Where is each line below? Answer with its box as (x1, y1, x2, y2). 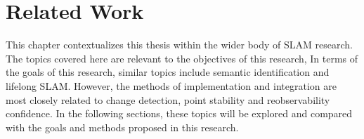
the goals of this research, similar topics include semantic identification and (6, 65, 330, 79)
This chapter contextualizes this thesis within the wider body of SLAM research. (6, 37, 353, 52)
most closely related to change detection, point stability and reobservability (6, 92, 330, 107)
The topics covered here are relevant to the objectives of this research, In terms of (6, 51, 358, 65)
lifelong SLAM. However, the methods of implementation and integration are (6, 78, 337, 93)
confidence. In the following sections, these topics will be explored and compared (6, 106, 353, 121)
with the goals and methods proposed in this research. (6, 119, 239, 134)
